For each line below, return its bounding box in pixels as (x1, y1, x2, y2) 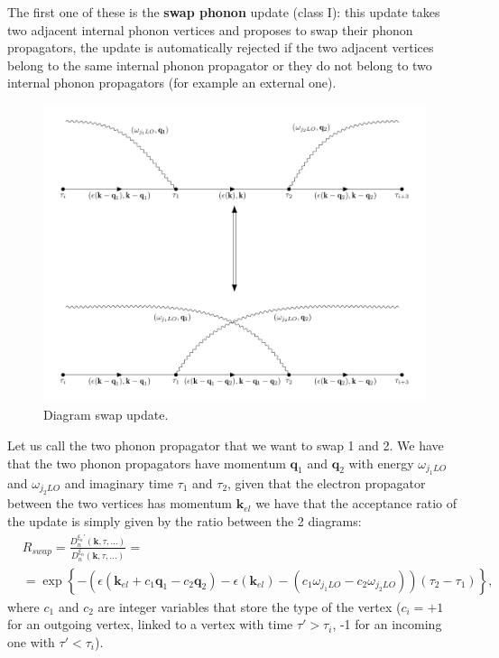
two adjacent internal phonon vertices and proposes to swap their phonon (7, 20, 413, 39)
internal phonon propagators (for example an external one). (7, 73, 337, 92)
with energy (348, 453, 414, 472)
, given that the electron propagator (227, 474, 426, 493)
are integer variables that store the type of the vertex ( (97, 597, 402, 616)
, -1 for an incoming (332, 615, 442, 634)
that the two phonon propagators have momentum (7, 453, 286, 472)
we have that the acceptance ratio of (255, 494, 457, 513)
